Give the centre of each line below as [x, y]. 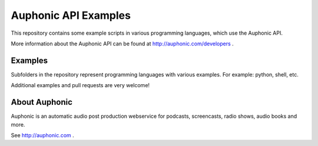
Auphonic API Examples [71, 15]
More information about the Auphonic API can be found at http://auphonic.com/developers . [122, 44]
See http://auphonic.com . [43, 135]
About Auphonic [42, 102]
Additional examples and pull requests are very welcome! [80, 85]
